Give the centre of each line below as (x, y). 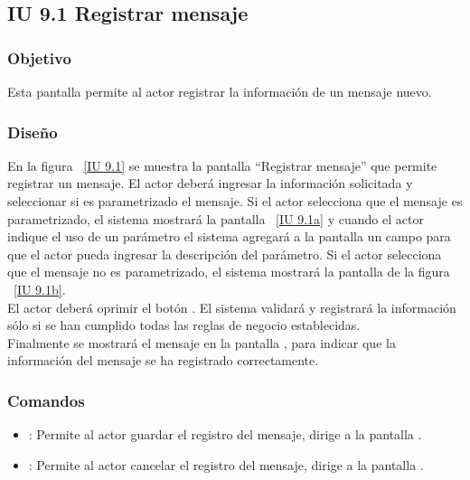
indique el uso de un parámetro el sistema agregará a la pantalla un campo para (229, 236)
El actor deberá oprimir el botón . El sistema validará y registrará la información (232, 307)
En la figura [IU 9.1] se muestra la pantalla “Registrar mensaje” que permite (222, 165)
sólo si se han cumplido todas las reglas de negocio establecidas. (184, 325)
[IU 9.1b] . (40, 289)
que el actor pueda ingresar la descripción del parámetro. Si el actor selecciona (225, 254)
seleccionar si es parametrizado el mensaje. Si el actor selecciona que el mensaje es (235, 201)
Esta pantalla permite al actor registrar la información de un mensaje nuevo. (220, 91)
